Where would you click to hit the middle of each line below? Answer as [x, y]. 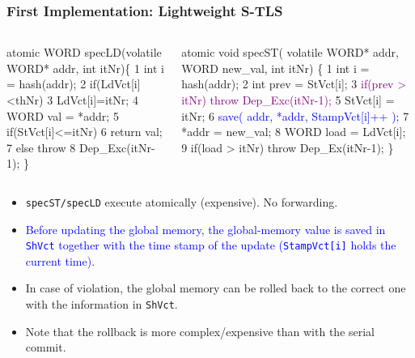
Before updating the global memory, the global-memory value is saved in [205, 229]
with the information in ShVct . [102, 304]
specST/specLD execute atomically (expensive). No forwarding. [182, 201]
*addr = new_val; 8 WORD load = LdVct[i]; [294, 132]
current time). [60, 260]
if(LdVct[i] [115, 84]
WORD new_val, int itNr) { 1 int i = [275, 68]
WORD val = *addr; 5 [63, 115]
